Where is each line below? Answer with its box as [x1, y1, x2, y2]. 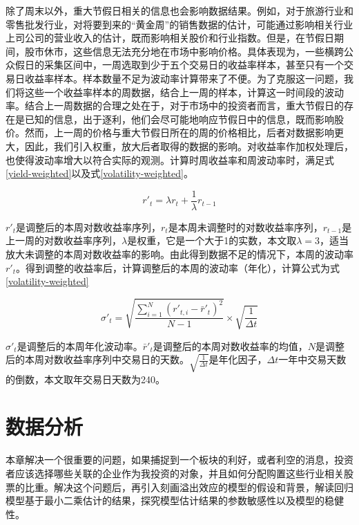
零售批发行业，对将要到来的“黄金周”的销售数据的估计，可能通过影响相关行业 [6, 17, 353, 31]
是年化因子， [208, 352, 267, 367]
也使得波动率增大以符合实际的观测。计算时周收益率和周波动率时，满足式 [6, 152, 334, 167]
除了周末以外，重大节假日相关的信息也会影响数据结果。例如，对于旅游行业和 [6, 3, 353, 17]
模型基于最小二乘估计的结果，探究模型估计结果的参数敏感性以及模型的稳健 [6, 493, 344, 508]
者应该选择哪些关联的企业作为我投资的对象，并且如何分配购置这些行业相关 [6, 466, 344, 480]
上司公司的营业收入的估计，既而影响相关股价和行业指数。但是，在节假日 [6, 30, 334, 45]
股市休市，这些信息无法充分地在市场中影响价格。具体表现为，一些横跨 [24, 44, 344, 58]
